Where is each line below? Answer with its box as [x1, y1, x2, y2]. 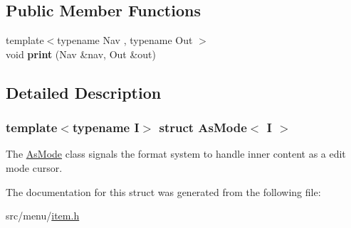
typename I [72, 119, 140, 136]
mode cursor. [6, 160, 63, 175]
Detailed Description [6, 81, 162, 103]
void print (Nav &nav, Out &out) [6, 46, 157, 61]
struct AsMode [159, 119, 247, 136]
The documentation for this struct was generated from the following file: [6, 184, 321, 199]
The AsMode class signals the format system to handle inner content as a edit [6, 146, 346, 161]
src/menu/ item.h [6, 208, 80, 223]
